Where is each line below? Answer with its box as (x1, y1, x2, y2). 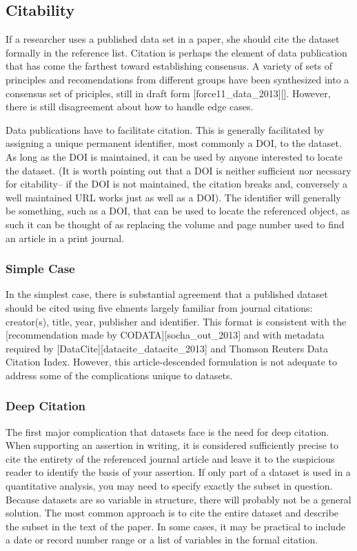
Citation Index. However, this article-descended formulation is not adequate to (6, 354, 338, 369)
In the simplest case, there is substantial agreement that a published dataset (6, 287, 328, 301)
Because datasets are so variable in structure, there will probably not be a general (6, 492, 351, 506)
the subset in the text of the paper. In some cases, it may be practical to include (6, 519, 346, 533)
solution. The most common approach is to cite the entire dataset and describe (6, 505, 339, 520)
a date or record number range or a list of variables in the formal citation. (6, 532, 318, 547)
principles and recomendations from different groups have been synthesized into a (6, 72, 349, 86)
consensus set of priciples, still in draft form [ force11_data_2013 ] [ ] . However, (6, 86, 331, 100)
